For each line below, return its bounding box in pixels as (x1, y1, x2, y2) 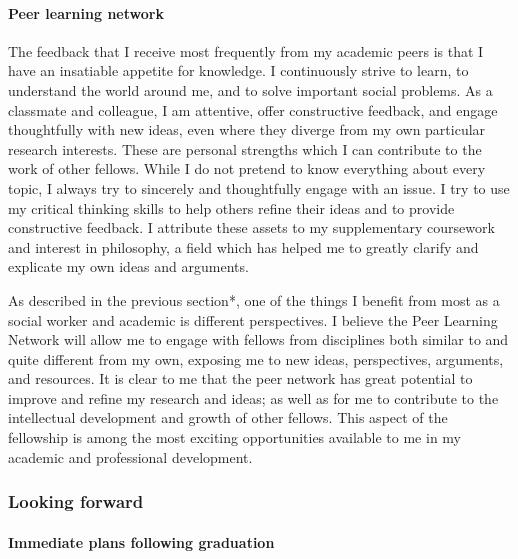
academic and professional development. (8, 446, 253, 467)
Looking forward (8, 489, 144, 514)
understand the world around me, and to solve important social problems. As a (8, 79, 493, 100)
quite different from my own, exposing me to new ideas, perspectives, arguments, (8, 348, 504, 369)
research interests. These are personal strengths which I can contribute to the (8, 138, 482, 159)
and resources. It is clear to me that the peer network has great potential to (8, 368, 473, 389)
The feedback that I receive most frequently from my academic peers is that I (8, 40, 484, 61)
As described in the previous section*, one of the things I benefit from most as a (8, 289, 500, 310)
